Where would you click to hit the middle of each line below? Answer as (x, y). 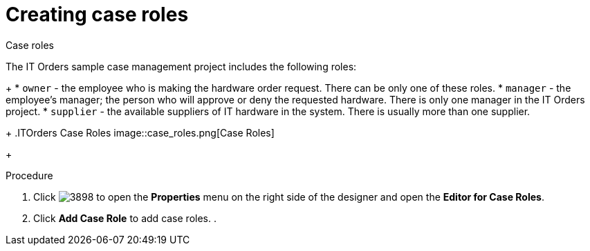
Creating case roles (97, 14)
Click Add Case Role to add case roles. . (125, 218)
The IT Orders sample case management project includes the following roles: (181, 66)
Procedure (29, 175)
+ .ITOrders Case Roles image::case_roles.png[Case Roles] (140, 132)
